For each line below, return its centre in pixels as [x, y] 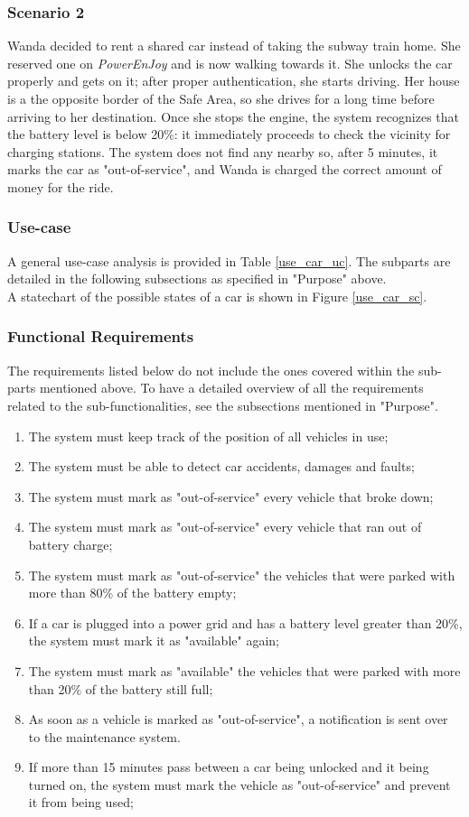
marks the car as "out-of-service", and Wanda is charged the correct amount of [225, 169]
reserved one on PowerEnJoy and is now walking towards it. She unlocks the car [230, 63]
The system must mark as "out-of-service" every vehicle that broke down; [231, 496]
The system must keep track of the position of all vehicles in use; [208, 436]
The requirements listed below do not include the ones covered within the [211, 370]
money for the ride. [61, 186]
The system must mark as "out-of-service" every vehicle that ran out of [225, 527]
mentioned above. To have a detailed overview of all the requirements [231, 388]
